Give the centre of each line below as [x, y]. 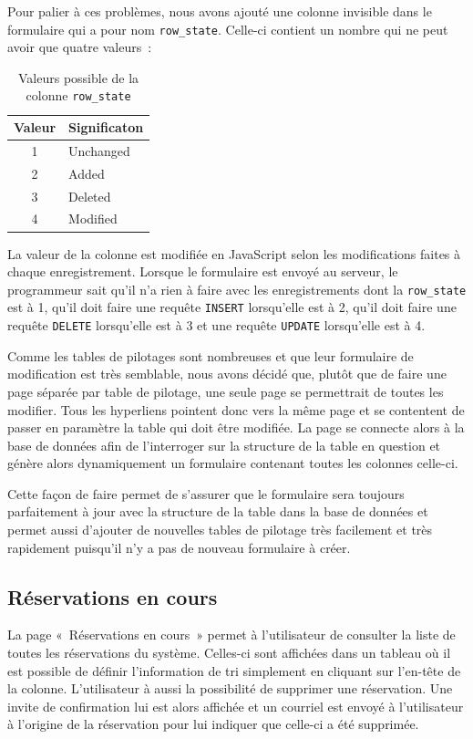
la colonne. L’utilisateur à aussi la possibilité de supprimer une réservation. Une [230, 688]
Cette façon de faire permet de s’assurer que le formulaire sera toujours [206, 493]
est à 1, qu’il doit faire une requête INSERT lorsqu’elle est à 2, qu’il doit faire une [232, 307]
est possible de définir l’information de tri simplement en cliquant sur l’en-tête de [234, 670]
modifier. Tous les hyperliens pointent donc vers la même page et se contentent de [236, 409]
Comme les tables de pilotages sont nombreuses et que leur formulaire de [211, 355]
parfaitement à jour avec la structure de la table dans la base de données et [218, 511]
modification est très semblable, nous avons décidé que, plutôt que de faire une [227, 374]
